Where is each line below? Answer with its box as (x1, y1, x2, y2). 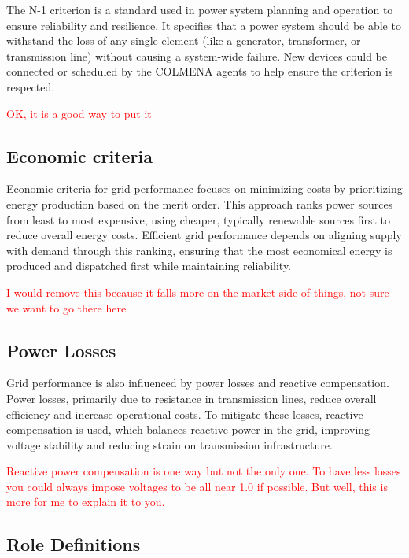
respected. (6, 78, 55, 94)
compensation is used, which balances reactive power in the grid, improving (6, 421, 370, 438)
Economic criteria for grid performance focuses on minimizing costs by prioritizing (6, 180, 403, 197)
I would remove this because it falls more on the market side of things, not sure (6, 283, 389, 300)
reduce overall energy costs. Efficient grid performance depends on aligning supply (6, 227, 402, 243)
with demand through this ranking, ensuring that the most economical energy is (6, 242, 392, 258)
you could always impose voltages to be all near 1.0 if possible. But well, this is (6, 478, 388, 494)
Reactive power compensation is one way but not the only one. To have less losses (6, 463, 401, 479)
